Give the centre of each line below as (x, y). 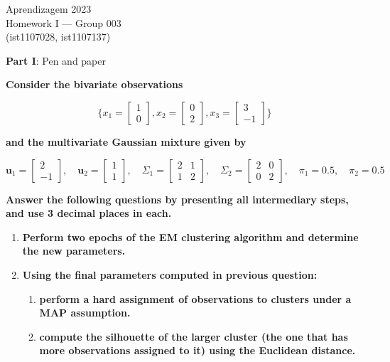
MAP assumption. (85, 313)
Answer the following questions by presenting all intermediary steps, (177, 199)
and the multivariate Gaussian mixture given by (126, 141)
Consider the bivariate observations (94, 84)
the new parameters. (74, 251)
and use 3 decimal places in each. (89, 213)
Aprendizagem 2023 (49, 9)
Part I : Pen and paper (56, 60)
